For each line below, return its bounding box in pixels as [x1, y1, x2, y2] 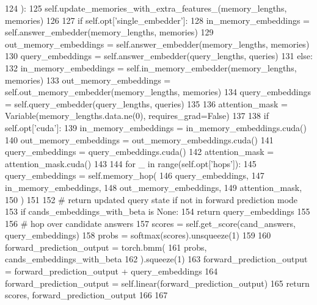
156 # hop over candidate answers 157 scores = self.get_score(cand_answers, [5, 217, 296, 229]
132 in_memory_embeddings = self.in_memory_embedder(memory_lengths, [5, 61, 297, 74]
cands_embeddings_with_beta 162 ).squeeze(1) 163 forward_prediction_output [5, 253, 308, 265]
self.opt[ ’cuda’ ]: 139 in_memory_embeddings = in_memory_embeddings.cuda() [5, 121, 307, 134]
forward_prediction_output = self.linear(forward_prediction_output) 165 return [5, 276, 310, 289]
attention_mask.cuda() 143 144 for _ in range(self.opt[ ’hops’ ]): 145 [5, 157, 257, 170]
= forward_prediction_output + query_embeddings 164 [5, 265, 218, 278]
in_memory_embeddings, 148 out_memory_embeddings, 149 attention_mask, [5, 181, 302, 193]
